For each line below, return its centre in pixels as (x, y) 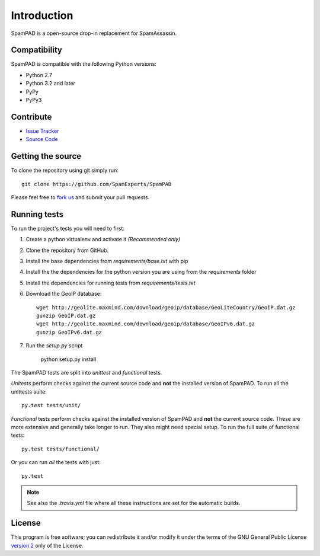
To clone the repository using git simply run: (65, 170)
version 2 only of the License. (47, 545)
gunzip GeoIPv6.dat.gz (69, 332)
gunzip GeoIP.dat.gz (66, 316)
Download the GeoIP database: (64, 294)
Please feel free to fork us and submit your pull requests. (80, 197)
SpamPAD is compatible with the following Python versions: (84, 64)
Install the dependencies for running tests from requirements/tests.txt (111, 283)
